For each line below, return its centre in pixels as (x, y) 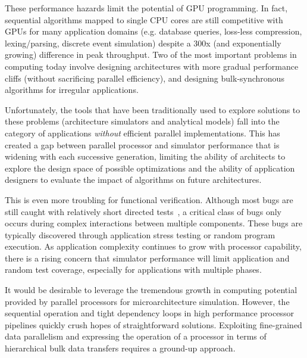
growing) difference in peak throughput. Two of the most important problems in (151, 55)
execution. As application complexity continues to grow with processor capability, (153, 246)
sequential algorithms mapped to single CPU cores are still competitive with (144, 19)
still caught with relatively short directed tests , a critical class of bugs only (143, 211)
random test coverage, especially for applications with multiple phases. (133, 270)
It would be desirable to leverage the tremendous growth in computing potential (151, 290)
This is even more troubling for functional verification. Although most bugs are (149, 199)
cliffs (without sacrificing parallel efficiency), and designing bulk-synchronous (145, 78)
